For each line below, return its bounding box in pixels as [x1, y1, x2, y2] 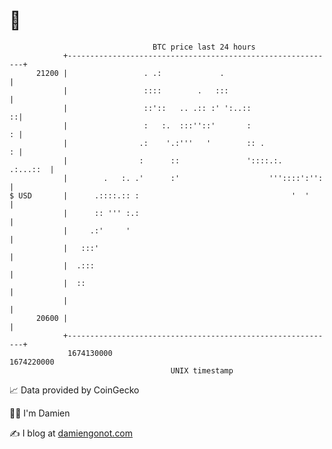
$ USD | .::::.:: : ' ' [9, 190, 310, 201]
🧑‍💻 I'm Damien [9, 407, 71, 419]
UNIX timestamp [170, 365, 234, 376]
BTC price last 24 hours [152, 42, 256, 52]
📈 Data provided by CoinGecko [9, 384, 140, 396]
